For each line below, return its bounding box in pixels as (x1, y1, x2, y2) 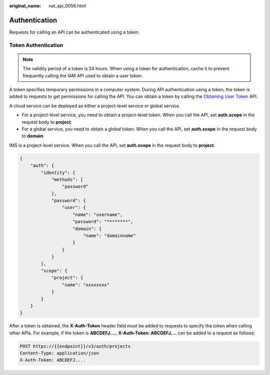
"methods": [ (51, 176, 83, 182)
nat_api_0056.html (48, 3, 86, 9)
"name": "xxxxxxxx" (61, 282, 110, 288)
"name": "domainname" (82, 233, 136, 239)
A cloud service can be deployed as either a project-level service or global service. (9, 103, 180, 109)
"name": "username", (72, 212, 123, 218)
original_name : (9, 3, 41, 9)
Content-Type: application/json (19, 350, 99, 356)
